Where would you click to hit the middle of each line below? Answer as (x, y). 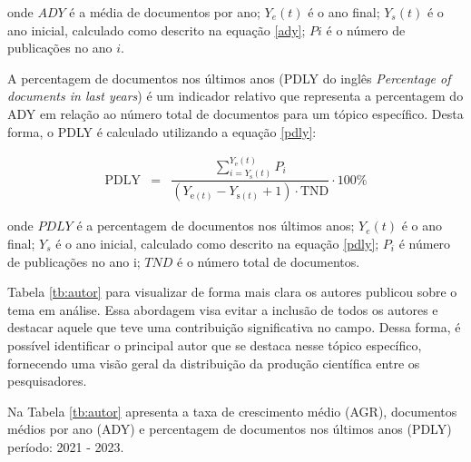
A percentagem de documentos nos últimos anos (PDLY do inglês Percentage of (229, 78)
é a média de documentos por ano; (165, 12)
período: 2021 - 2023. (66, 446)
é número (425, 243)
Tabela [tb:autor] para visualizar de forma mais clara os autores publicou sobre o (232, 292)
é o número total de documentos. (269, 261)
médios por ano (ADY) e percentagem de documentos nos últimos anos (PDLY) (230, 429)
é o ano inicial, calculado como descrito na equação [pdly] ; (217, 243)
